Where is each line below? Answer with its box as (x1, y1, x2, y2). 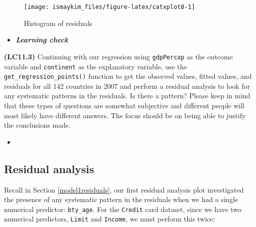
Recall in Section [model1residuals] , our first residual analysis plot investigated (4, 184, 244, 195)
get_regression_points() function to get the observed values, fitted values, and (4, 71, 252, 81)
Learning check (15, 34, 68, 45)
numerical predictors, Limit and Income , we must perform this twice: (4, 214, 215, 224)
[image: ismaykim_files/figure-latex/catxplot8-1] (24, 3, 195, 10)
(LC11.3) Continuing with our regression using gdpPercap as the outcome (4, 51, 233, 61)
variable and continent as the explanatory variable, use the (4, 61, 187, 71)
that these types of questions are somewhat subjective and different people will (4, 100, 245, 110)
